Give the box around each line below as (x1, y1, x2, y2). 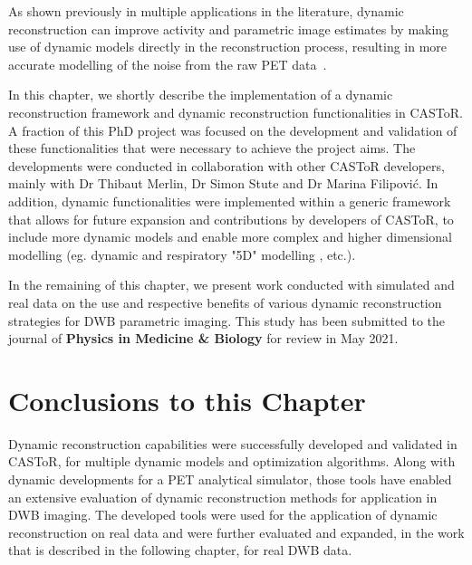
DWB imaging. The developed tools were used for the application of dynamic (8, 505, 438, 524)
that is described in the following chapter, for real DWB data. (8, 541, 352, 560)
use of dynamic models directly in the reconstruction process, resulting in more (8, 37, 448, 56)
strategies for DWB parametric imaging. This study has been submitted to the (8, 311, 446, 330)
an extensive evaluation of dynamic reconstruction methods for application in (8, 487, 438, 506)
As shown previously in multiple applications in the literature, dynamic (8, 2, 404, 20)
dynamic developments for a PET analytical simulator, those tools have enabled (8, 470, 452, 488)
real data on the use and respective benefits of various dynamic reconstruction (8, 292, 442, 311)
